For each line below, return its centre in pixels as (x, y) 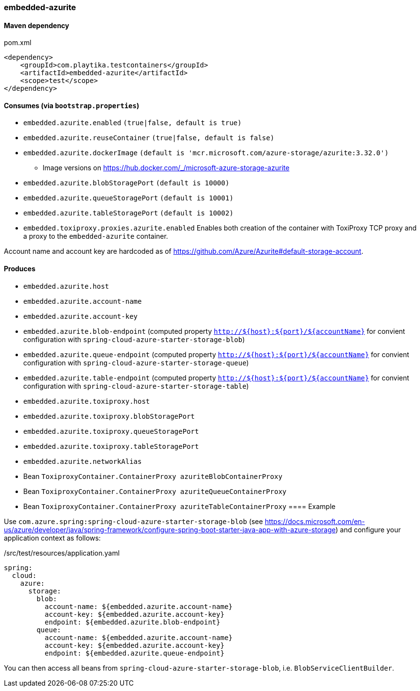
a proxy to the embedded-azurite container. (96, 236)
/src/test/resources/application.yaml (62, 553)
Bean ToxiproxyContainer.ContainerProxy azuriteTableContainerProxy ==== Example (179, 506)
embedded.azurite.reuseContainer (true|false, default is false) (149, 138)
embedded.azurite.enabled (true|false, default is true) (132, 123)
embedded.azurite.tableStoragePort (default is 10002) (128, 213)
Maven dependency (37, 25)
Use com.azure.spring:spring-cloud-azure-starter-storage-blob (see (133, 521)
